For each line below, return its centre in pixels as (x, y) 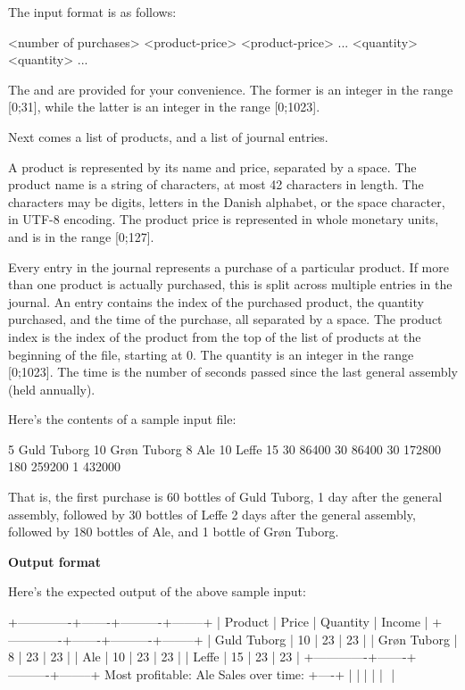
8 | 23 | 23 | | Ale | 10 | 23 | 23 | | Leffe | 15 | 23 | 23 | (154, 657)
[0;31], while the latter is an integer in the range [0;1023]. (164, 107)
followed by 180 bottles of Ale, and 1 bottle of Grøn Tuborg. (174, 532)
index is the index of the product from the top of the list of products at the (215, 336)
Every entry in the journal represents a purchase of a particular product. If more (228, 266)
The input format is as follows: (92, 12)
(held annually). (52, 389)
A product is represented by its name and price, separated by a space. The (212, 166)
